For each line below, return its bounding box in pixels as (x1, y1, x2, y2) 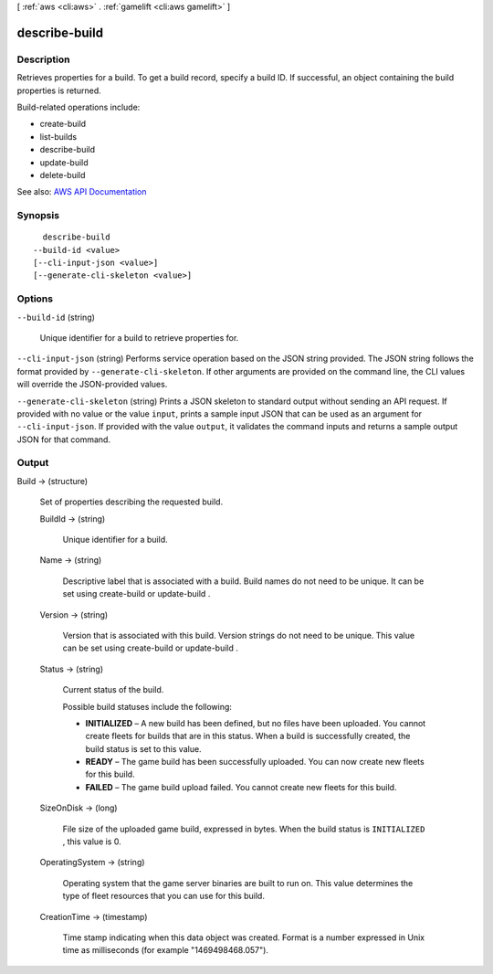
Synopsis (16, 209, 59, 222)
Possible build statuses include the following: (62, 701, 233, 712)
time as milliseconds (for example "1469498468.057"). (62, 945, 269, 956)
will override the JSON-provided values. (16, 379, 168, 390)
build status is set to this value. (85, 743, 202, 754)
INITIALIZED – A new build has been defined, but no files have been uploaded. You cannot (85, 717, 426, 728)
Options (16, 292, 54, 305)
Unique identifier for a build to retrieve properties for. (39, 332, 239, 343)
